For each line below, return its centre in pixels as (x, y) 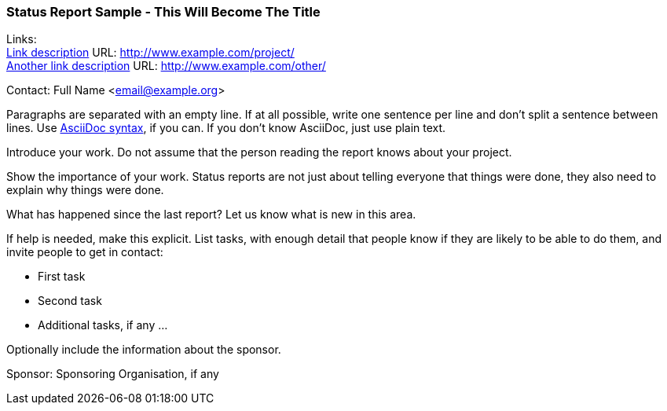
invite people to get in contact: (85, 252)
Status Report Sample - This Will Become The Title (163, 12)
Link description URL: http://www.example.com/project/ (150, 53)
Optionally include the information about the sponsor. (144, 350)
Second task (70, 301)
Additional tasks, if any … (103, 325)
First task (62, 277)
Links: (22, 39)
